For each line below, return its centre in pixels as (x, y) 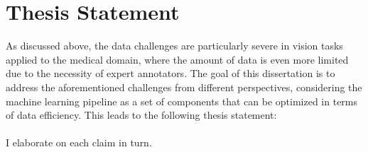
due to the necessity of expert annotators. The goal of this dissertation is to (171, 73)
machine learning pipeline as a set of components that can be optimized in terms (182, 101)
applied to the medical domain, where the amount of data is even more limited (177, 59)
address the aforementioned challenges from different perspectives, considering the (184, 87)
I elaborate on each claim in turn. (79, 142)
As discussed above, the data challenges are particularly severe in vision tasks (174, 46)
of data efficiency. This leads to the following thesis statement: (141, 115)
